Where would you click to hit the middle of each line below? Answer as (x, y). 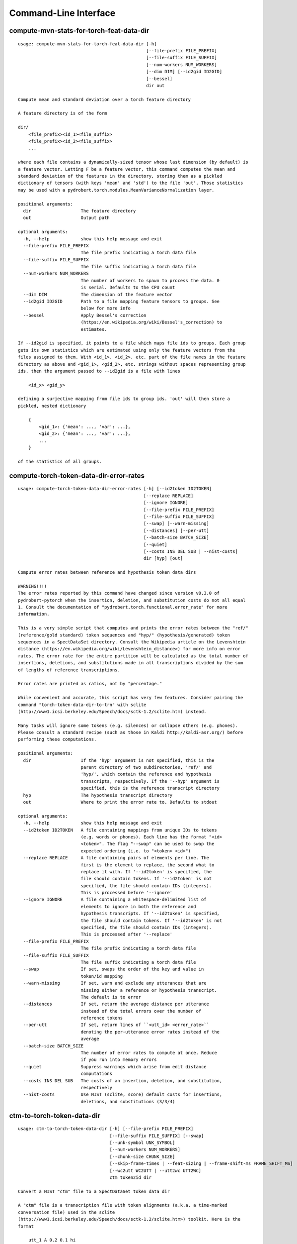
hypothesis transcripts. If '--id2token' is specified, (150, 914)
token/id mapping (102, 976)
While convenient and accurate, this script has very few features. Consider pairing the (131, 698)
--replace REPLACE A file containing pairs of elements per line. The (116, 858)
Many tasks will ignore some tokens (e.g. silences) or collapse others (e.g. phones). (128, 726)
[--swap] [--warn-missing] (176, 523)
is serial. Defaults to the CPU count (128, 288)
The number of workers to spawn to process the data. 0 (150, 280)
